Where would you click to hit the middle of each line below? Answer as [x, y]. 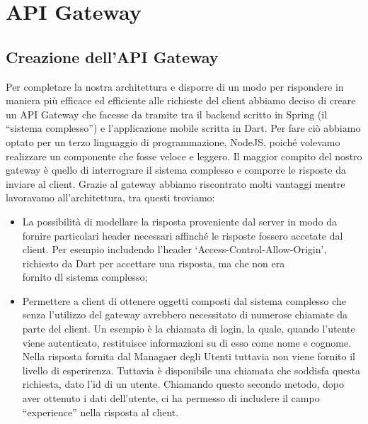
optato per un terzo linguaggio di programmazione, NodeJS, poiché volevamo [173, 141]
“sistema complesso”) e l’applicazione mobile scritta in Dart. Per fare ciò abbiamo [183, 128]
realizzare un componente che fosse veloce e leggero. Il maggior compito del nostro [184, 156]
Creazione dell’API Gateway [112, 56]
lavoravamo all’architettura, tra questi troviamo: [110, 197]
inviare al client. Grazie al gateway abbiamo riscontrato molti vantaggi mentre [176, 183]
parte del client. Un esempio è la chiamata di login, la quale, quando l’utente [189, 329]
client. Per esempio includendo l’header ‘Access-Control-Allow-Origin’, [174, 249]
